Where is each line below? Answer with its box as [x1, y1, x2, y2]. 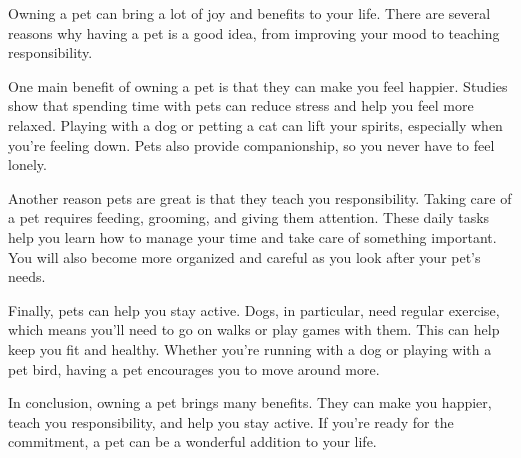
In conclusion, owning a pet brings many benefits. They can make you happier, [8, 392, 492, 413]
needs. [8, 266, 46, 287]
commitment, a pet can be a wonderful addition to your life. [8, 431, 377, 452]
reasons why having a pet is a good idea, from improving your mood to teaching [8, 22, 500, 43]
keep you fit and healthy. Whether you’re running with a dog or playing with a [8, 338, 492, 359]
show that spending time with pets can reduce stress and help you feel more [8, 95, 474, 116]
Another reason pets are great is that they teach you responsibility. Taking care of [8, 187, 512, 208]
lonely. [8, 154, 47, 175]
